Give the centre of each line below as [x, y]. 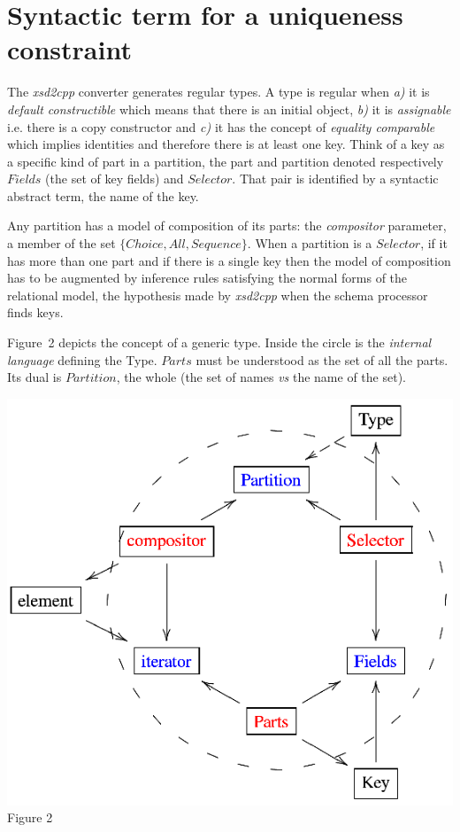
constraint [69, 49]
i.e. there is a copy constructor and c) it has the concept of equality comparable [221, 126]
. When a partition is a [310, 243]
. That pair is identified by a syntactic [335, 179]
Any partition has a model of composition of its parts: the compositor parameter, [227, 225]
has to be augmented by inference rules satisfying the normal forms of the [207, 278]
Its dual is [34, 377]
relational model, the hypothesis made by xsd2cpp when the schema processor [218, 295]
